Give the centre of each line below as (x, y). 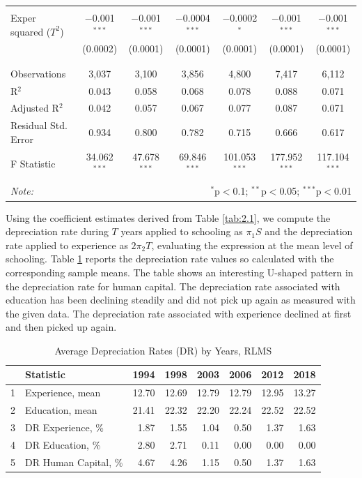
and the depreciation (309, 231)
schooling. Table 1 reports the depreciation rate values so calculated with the (170, 259)
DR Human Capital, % (74, 462)
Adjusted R (35, 108)
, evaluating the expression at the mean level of (252, 245)
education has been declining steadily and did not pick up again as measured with (181, 300)
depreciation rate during (57, 231)
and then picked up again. (61, 327)
